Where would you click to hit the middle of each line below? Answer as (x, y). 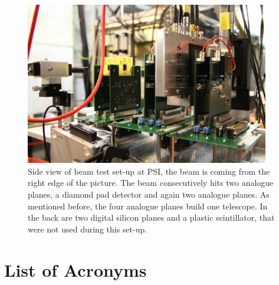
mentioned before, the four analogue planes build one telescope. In (148, 206)
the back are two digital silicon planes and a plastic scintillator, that (151, 217)
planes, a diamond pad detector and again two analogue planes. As (149, 194)
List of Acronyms (76, 269)
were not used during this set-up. (88, 229)
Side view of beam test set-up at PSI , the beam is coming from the (149, 171)
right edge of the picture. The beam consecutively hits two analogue (151, 183)
